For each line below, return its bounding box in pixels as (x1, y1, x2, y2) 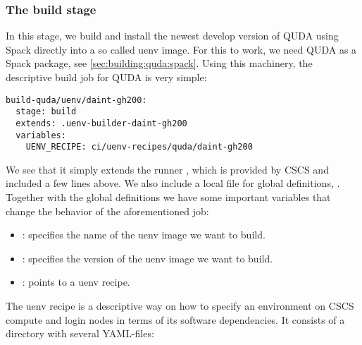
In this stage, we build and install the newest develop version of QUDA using (6, 28, 339, 43)
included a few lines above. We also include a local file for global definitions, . (6, 176, 340, 190)
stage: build (15, 107, 77, 117)
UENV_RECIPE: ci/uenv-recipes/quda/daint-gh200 (25, 142, 253, 152)
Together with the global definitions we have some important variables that (6, 190, 331, 205)
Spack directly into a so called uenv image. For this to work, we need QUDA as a (6, 42, 357, 56)
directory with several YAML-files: (6, 326, 154, 341)
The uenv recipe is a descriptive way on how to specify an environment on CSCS (6, 298, 354, 313)
